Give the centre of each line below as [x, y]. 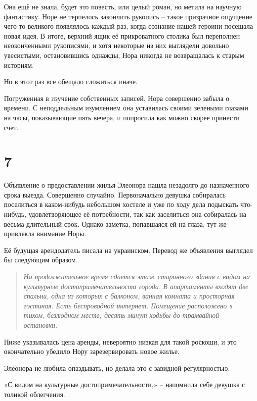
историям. [19, 65]
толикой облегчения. [35, 394]
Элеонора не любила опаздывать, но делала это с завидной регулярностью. [117, 368]
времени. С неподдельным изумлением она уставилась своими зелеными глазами [126, 108]
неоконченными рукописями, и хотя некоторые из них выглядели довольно [117, 45]
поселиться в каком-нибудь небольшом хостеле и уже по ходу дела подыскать [121, 204]
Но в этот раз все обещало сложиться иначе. [71, 81]
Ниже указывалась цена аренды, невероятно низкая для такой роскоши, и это [120, 341]
